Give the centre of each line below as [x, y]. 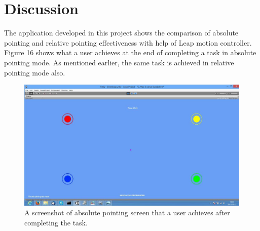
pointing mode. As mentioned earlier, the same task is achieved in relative [119, 62]
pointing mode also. [35, 72]
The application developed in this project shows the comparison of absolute [121, 33]
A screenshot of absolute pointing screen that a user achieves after [127, 213]
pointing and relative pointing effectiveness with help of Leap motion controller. [128, 42]
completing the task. [56, 222]
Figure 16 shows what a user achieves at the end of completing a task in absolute [130, 52]
